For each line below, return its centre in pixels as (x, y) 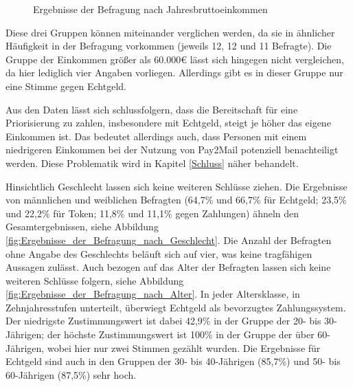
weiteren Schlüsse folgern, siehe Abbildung (95, 280)
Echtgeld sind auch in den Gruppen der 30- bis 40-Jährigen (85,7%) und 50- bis (173, 361)
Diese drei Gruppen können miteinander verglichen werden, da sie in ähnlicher (170, 32)
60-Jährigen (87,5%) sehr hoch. (71, 374)
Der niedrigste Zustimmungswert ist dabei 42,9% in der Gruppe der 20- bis (163, 321)
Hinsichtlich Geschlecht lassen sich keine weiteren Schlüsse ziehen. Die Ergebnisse (176, 186)
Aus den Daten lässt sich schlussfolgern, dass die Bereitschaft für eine (152, 109)
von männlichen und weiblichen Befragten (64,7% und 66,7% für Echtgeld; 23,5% (176, 200)
